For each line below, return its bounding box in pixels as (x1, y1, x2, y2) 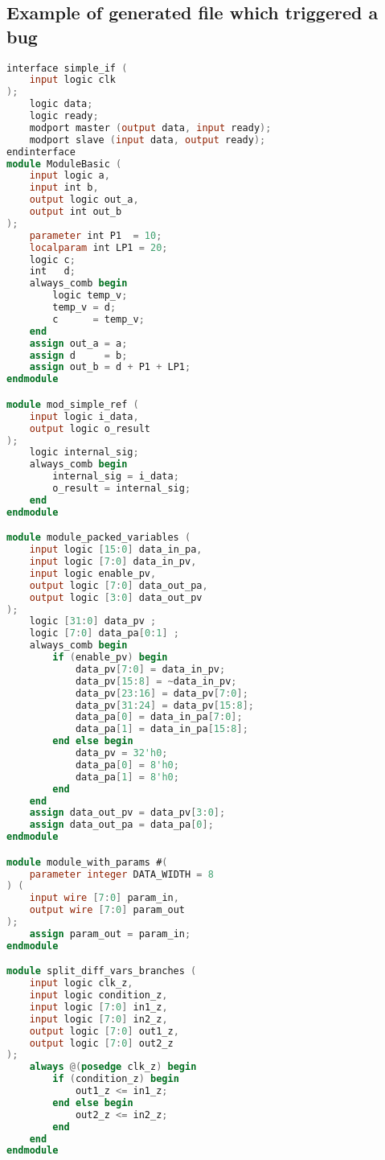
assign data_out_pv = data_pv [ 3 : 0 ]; (29, 807, 226, 819)
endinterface (6, 146, 76, 158)
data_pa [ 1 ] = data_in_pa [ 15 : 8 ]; (75, 723, 248, 735)
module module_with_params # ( (6, 856, 168, 868)
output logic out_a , (29, 194, 139, 206)
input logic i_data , (29, 410, 139, 422)
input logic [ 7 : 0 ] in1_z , (29, 1001, 168, 1013)
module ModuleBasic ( (6, 158, 122, 170)
